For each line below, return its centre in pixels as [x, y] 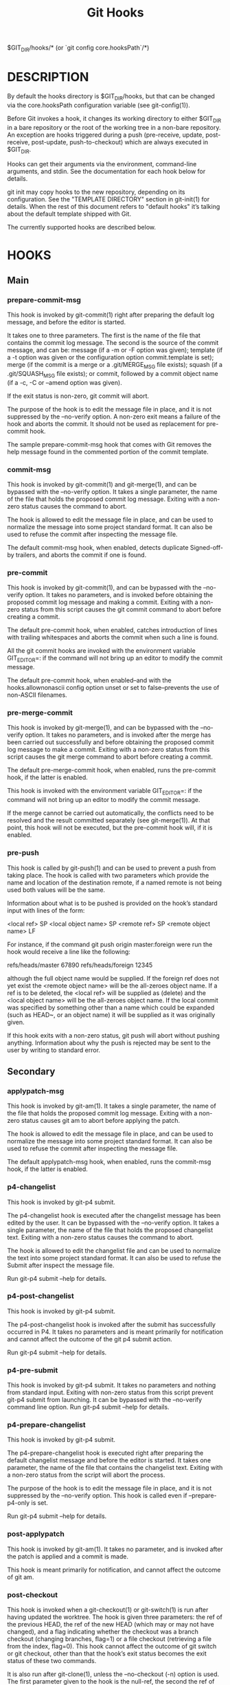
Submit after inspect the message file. [61, 1265]
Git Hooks [115, 13]
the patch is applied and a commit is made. [68, 1556]
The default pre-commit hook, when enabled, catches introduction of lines [112, 630]
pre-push [23, 853]
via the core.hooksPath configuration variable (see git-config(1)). [99, 105]
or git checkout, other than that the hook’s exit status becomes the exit [107, 1653]
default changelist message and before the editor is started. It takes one [109, 1460]
